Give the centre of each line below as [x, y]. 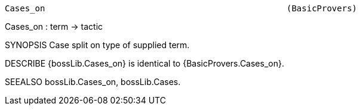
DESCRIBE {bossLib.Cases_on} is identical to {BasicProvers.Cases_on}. [144, 63]
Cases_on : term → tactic [54, 26]
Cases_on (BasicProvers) [181, 8]
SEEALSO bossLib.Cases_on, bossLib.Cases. [93, 82]
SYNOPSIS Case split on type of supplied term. [97, 45]
